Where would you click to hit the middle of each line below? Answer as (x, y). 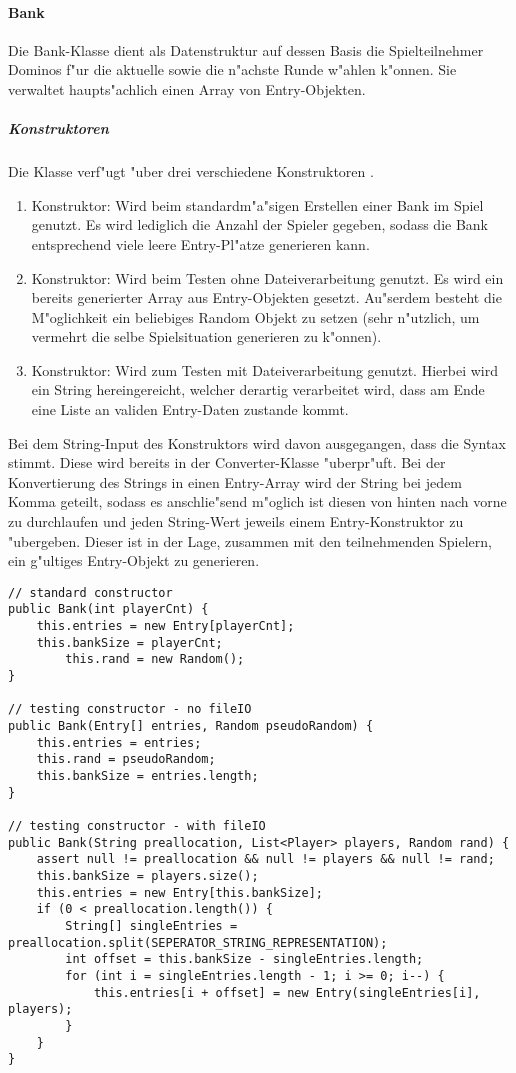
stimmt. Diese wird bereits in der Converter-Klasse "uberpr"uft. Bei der (227, 462)
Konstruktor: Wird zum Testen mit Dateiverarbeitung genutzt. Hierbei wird (264, 369)
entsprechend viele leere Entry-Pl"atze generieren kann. (200, 243)
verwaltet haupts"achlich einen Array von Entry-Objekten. (187, 88)
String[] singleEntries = (151, 925)
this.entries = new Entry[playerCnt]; (165, 626)
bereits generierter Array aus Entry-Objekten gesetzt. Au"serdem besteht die (266, 297)
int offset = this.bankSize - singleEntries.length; (244, 959)
